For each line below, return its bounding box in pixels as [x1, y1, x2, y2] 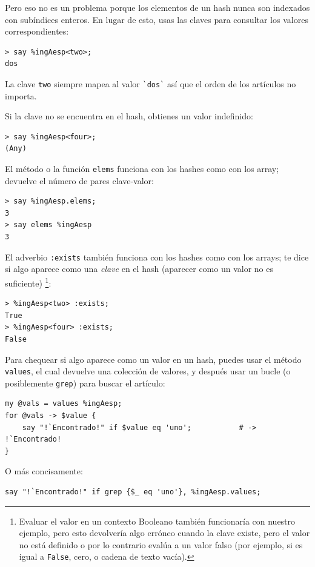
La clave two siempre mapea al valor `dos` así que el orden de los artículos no [5, 77, 296, 90]
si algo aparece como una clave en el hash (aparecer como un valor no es [5, 262, 273, 275]
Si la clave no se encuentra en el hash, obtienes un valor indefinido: [5, 110, 253, 122]
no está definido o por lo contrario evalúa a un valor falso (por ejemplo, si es [19, 538, 303, 551]
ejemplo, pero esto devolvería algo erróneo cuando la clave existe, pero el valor [19, 526, 310, 539]
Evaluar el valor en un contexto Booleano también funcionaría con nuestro [19, 514, 296, 527]
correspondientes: [5, 25, 69, 38]
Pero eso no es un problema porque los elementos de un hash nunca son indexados [5, 1, 310, 13]
